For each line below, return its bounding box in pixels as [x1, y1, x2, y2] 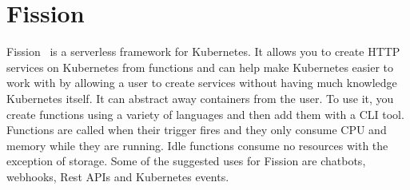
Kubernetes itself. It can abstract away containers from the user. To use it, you [6, 89, 394, 106]
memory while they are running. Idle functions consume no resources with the [6, 137, 388, 153]
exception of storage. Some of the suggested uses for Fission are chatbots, [6, 152, 366, 169]
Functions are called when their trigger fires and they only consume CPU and [6, 121, 387, 138]
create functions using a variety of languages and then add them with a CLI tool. [6, 105, 404, 122]
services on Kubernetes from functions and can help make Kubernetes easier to [6, 58, 394, 75]
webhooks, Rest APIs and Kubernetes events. [6, 168, 229, 184]
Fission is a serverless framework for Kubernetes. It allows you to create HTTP [6, 43, 400, 60]
